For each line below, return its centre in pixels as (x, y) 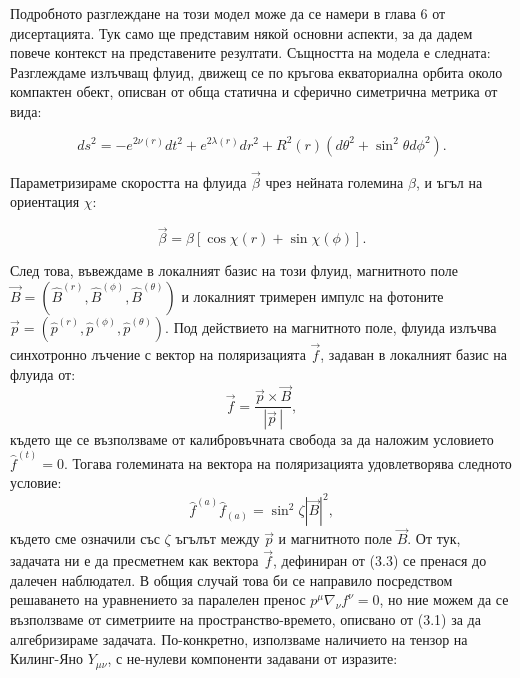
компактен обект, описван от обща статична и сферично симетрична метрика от (254, 91)
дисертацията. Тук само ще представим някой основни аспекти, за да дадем (241, 32)
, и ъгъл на (449, 181)
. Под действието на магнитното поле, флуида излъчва (331, 326)
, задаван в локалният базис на (414, 354)
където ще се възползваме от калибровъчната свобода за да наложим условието (252, 439)
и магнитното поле (335, 538)
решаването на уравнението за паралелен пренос (158, 599)
